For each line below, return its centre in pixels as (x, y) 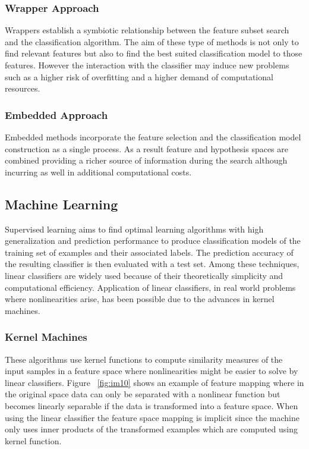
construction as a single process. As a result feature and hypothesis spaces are (146, 148)
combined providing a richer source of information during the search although (146, 160)
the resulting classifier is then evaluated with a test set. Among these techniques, (152, 264)
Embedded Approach (56, 114)
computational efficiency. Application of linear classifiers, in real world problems (150, 287)
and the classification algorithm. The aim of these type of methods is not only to (152, 41)
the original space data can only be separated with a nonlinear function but (143, 394)
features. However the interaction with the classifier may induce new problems (147, 65)
